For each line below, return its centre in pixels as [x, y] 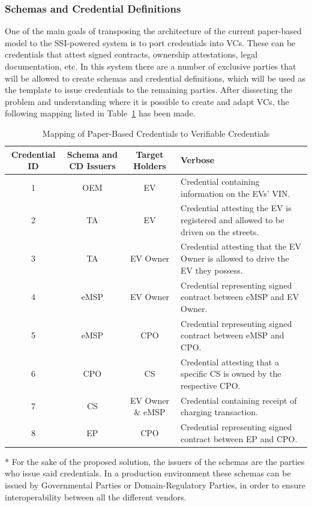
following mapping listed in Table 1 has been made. [100, 113]
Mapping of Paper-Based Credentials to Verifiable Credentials [156, 133]
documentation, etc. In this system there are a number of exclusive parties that [151, 66]
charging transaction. [219, 412]
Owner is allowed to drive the [235, 258]
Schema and [92, 154]
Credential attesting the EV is [236, 208]
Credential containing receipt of [239, 400]
